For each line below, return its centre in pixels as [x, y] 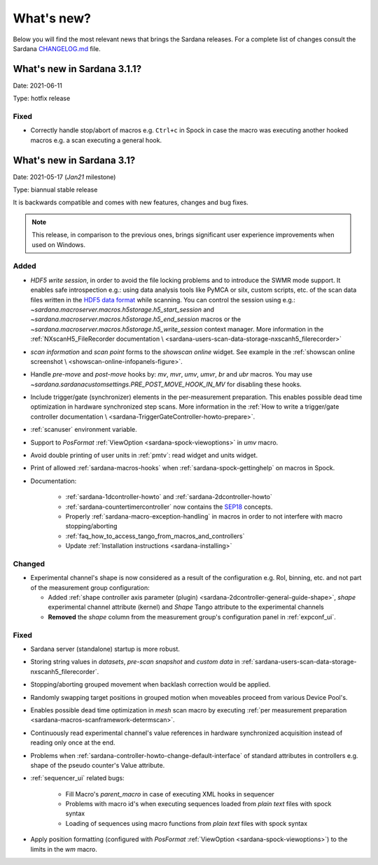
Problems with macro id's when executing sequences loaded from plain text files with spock [198, 804]
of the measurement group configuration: [90, 587]
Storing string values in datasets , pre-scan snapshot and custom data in [135, 662]
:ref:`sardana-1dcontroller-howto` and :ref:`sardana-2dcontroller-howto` [169, 497]
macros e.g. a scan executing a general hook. [96, 140]
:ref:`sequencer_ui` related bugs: [78, 778]
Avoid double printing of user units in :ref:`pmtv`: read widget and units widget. [144, 456]
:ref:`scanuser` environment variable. [84, 430]
